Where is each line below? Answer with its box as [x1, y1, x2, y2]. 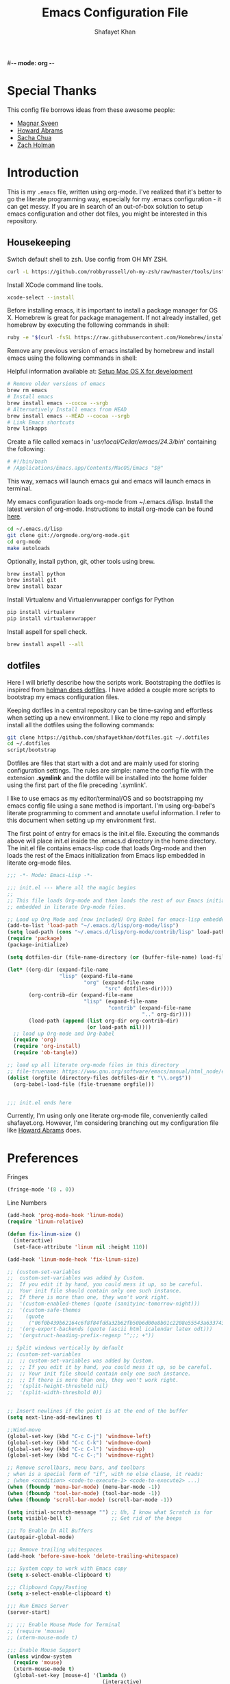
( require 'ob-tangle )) [13, 1049, 78, 1056]
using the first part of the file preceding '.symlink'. [7, 781, 147, 789]
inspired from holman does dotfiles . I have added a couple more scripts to [7, 685, 216, 694]
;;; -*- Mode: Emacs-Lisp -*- [7, 872, 94, 879]
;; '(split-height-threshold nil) [7, 1383, 109, 1390]
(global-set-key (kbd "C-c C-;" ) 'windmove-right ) [7, 1452, 155, 1459]
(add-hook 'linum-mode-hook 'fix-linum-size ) [7, 1255, 139, 1263]
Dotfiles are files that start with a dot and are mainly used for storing [7, 759, 199, 767]
